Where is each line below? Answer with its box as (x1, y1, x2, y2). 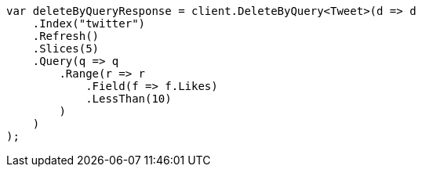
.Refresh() (32, 30, 100, 42)
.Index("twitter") (32, 17, 146, 30)
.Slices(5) (32, 42, 100, 55)
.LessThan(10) (85, 92, 172, 105)
